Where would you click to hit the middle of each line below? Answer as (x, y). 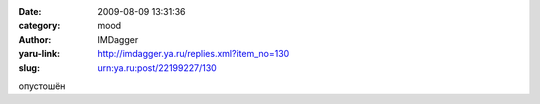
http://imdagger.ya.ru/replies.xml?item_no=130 (193, 54)
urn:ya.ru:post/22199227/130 (157, 67)
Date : (30, 11)
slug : (29, 67)
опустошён (42, 86)
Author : (35, 39)
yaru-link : (39, 54)
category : (39, 26)
